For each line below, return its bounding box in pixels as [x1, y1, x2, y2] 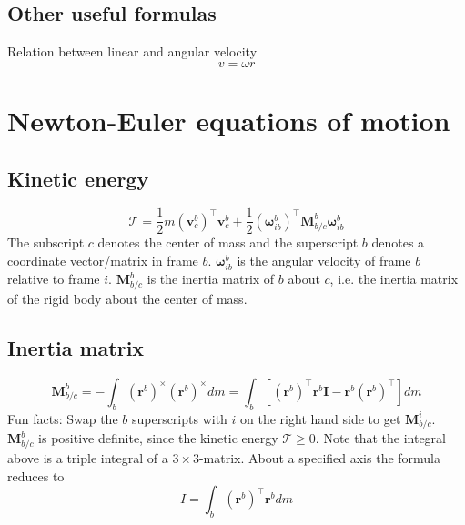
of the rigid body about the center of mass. [7, 288, 248, 308]
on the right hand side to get [240, 409, 401, 428]
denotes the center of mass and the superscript [97, 233, 359, 252]
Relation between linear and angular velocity [7, 42, 258, 61]
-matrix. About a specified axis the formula [198, 448, 441, 467]
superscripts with [131, 409, 227, 428]
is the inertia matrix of [147, 269, 275, 288]
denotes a [371, 233, 425, 252]
